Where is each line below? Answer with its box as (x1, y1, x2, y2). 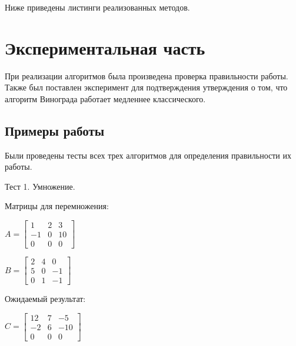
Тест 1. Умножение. (5, 180, 75, 192)
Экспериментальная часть (5, 35, 205, 59)
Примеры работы (5, 121, 105, 139)
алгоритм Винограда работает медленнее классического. (5, 92, 206, 105)
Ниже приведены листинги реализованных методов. (5, 1, 190, 13)
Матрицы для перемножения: (5, 200, 109, 212)
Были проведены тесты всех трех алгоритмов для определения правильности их (5, 149, 292, 161)
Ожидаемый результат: (5, 293, 86, 305)
